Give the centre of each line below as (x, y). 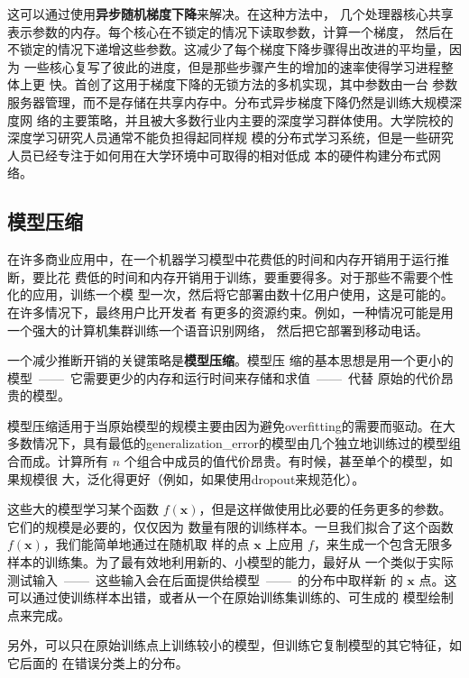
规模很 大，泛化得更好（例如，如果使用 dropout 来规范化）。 (192, 478)
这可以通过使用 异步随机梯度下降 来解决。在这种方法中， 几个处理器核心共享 (230, 14)
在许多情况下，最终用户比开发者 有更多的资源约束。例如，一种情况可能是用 (230, 312)
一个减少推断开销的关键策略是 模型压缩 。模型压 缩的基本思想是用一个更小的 (230, 360)
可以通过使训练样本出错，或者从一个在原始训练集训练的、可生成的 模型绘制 (230, 597)
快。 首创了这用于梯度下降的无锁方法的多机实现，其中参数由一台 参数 (253, 84)
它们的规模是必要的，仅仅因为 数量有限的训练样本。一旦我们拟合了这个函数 (230, 526)
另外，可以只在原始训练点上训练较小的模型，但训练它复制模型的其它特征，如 (234, 645)
